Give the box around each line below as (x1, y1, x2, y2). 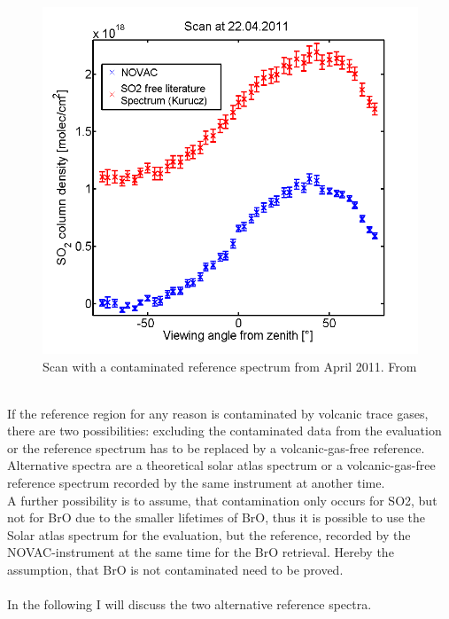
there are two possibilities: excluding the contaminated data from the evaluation (7, 421, 442, 440)
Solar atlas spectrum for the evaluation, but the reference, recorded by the (7, 525, 411, 544)
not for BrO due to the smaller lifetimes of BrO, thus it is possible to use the (7, 508, 425, 527)
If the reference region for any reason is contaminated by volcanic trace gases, (7, 404, 429, 422)
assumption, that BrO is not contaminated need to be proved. (7, 560, 344, 579)
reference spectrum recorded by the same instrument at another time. (7, 474, 385, 492)
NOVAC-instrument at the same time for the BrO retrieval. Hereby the (7, 543, 394, 561)
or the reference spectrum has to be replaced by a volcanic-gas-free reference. (7, 438, 425, 457)
